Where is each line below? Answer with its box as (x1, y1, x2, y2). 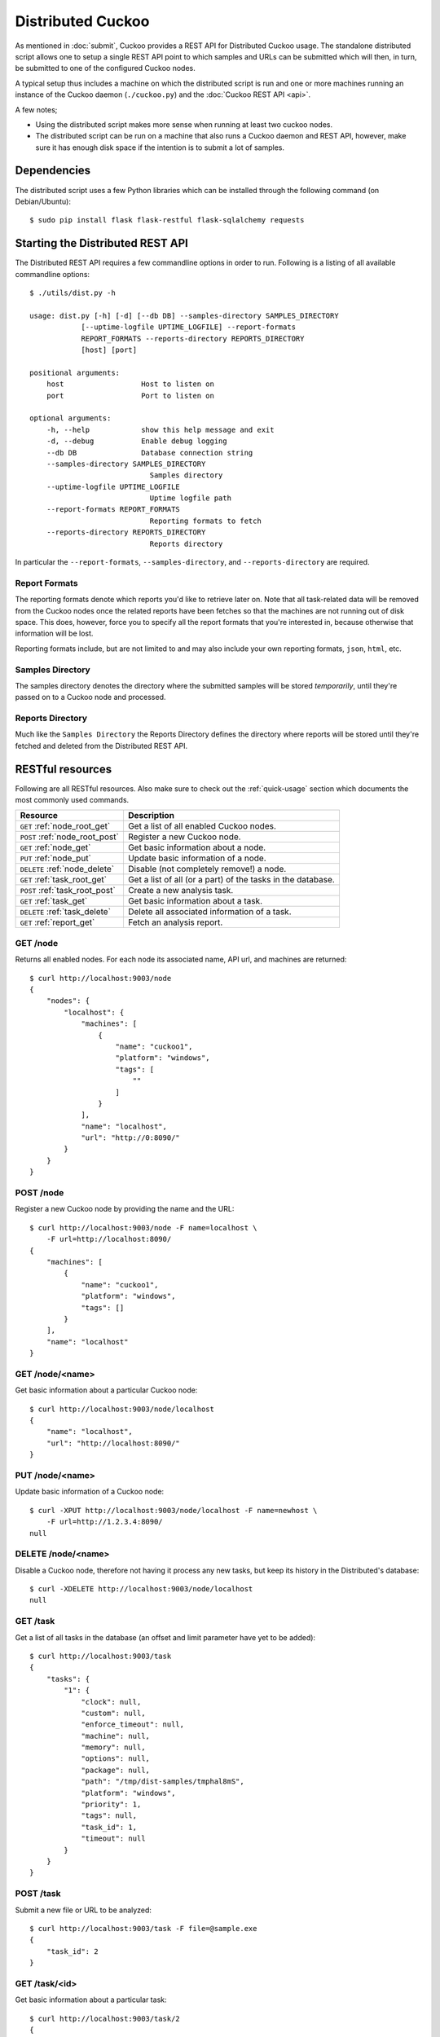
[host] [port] (81, 345, 138, 354)
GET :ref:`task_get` (20, 895, 88, 907)
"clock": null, (81, 1697, 142, 1706)
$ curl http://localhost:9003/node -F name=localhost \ (29, 1223, 257, 1232)
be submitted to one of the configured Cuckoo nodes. (15, 64, 196, 73)
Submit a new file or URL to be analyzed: (15, 1905, 152, 1915)
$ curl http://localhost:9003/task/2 (29, 2013, 181, 2023)
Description (127, 810, 175, 821)
